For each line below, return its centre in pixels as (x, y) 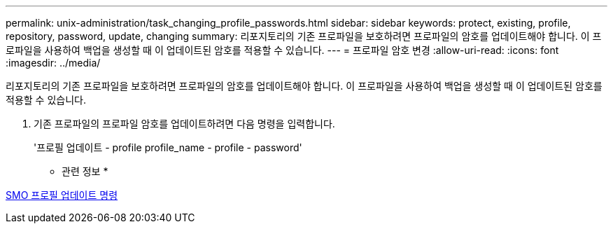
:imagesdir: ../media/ (53, 63)
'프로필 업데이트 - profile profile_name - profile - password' (168, 147)
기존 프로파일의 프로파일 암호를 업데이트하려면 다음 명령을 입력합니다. (184, 124)
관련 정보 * (85, 171)
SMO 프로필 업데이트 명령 (62, 195)
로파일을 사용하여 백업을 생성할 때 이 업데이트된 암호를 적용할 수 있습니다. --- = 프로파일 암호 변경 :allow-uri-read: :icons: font (282, 50)
